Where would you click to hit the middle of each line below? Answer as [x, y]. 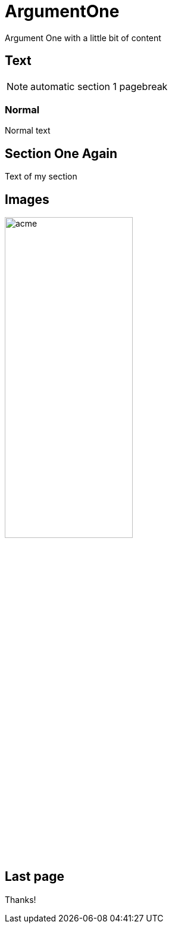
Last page [35, 877]
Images [27, 199]
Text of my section [41, 177]
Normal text [28, 131]
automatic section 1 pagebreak [99, 86]
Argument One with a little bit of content [83, 38]
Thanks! [21, 899]
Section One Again [61, 153]
